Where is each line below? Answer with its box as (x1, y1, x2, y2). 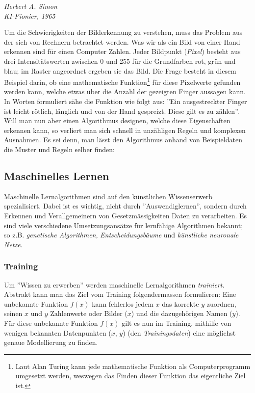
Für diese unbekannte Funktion (4, 317, 98, 328)
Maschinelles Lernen (4, 168, 109, 183)
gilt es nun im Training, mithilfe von (122, 317, 231, 328)
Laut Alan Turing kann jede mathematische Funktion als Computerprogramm (15, 361, 251, 371)
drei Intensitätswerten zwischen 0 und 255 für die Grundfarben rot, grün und (4, 55, 236, 66)
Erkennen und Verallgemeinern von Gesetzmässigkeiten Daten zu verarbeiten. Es (4, 210, 247, 220)
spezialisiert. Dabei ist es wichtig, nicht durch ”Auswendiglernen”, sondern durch (4, 201, 247, 211)
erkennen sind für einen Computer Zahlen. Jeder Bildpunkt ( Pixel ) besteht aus (4, 46, 241, 56)
